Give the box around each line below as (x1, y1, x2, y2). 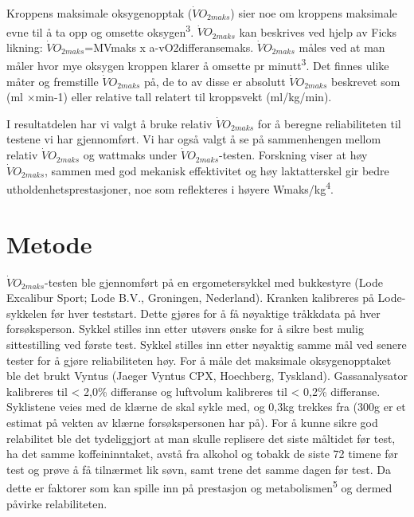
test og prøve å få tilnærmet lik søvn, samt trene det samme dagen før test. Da (6, 460, 391, 477)
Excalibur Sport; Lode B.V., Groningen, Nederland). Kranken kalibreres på (6, 289, 374, 306)
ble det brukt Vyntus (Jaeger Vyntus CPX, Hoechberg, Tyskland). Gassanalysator (6, 367, 408, 384)
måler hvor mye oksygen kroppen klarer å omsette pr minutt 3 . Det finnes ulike (6, 55, 389, 74)
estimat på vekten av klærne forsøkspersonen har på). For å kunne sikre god (6, 413, 378, 430)
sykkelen (6, 304, 48, 321)
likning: (6, 38, 43, 55)
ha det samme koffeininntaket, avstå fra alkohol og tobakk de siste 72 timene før (6, 445, 398, 462)
